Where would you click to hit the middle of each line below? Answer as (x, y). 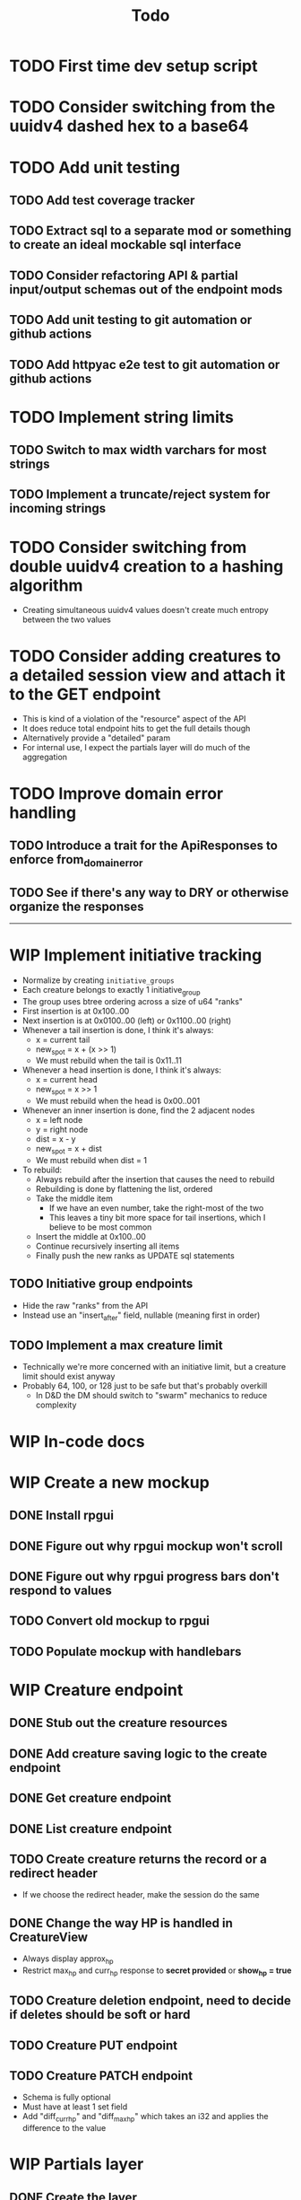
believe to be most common (100, 1227)
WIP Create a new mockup (110, 1482)
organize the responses (77, 906)
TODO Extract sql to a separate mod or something (150, 231)
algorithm (46, 585)
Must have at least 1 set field (75, 2107)
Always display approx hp (68, 1959)
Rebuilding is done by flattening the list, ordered (124, 1189)
